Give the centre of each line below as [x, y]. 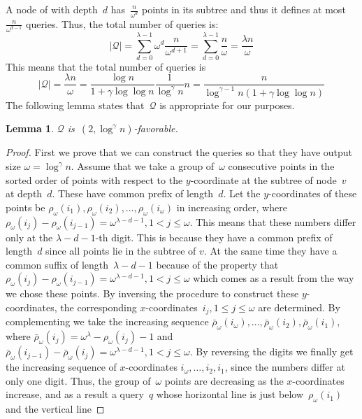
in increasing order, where [232, 207]
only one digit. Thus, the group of [78, 380]
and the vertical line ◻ [55, 409]
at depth [24, 193]
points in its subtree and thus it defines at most [244, 9]
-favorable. [156, 128]
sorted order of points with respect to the [94, 179]
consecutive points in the [281, 166]
